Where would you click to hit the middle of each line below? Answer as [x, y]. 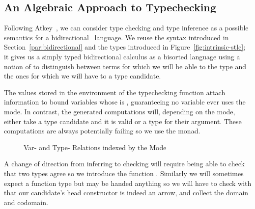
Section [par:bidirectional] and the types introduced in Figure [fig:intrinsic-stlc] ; [125, 47]
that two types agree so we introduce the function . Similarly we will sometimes [124, 173]
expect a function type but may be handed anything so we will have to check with [128, 183]
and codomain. [26, 202]
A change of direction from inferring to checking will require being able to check [124, 164]
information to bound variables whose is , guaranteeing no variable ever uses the [125, 102]
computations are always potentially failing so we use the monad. [102, 131]
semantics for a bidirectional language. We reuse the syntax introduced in [116, 37]
